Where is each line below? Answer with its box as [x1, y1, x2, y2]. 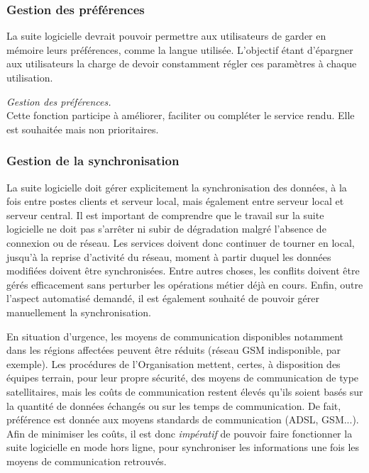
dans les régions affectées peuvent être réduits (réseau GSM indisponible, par [6, 343, 341, 357]
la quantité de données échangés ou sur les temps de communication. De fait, [6, 398, 341, 413]
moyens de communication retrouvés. [6, 453, 167, 468]
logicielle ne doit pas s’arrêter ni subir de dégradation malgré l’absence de [6, 221, 326, 236]
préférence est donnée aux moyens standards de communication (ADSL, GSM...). [6, 412, 359, 427]
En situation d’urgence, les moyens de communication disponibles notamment [6, 328, 344, 343]
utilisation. [6, 70, 53, 84]
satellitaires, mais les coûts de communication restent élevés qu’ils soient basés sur [6, 384, 363, 399]
